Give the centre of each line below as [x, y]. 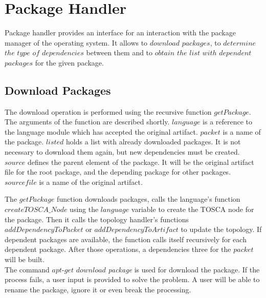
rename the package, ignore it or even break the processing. [98, 289]
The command [27, 269]
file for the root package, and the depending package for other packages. [118, 172]
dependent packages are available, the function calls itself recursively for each [126, 239]
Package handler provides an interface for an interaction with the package [120, 33]
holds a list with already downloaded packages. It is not [153, 142]
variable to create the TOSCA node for [193, 209]
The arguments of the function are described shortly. [87, 122]
